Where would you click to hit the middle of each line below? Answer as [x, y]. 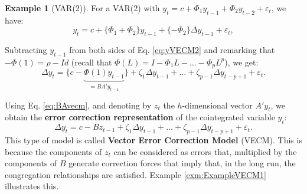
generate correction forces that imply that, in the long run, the [182, 163]
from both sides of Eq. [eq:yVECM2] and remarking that [172, 50]
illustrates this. [32, 186]
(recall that [92, 62]
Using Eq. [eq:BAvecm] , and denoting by [78, 105]
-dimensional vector [217, 105]
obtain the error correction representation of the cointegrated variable [140, 117]
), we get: [241, 62]
